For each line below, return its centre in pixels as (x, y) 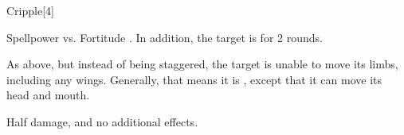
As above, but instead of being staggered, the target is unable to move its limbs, (202, 64)
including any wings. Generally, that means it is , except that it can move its (194, 79)
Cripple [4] (30, 10)
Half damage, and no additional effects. (102, 121)
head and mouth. (48, 95)
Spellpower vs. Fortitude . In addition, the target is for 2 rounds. (165, 37)
